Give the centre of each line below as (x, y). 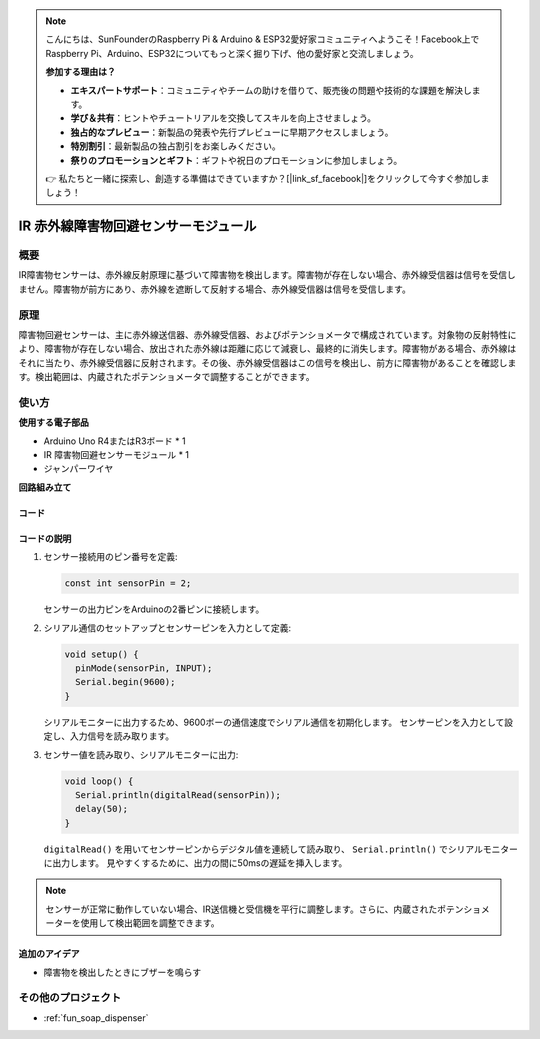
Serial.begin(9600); (125, 682)
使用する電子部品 (53, 422)
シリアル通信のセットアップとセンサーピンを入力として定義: (167, 627)
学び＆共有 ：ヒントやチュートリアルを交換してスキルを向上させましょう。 (223, 118)
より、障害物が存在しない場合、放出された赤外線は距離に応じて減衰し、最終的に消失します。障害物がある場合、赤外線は (267, 349)
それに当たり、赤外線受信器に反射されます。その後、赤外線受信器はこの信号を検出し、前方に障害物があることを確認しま (267, 362)
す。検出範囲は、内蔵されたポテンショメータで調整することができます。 (166, 377)
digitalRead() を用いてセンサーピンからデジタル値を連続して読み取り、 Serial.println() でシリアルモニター (281, 849)
